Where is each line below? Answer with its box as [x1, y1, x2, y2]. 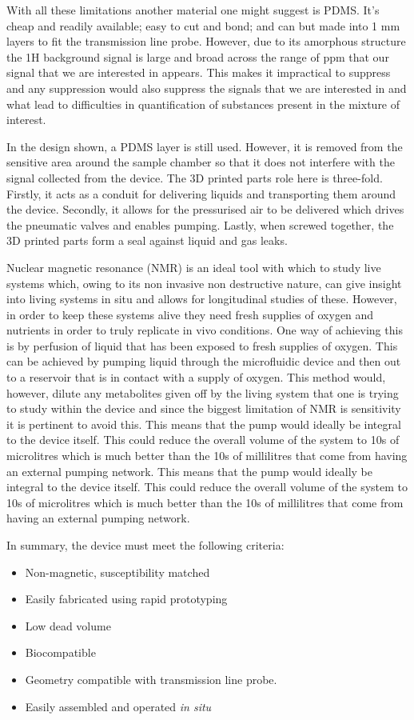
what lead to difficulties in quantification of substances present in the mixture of [6, 95, 400, 112]
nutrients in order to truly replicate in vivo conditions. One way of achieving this [6, 322, 403, 338]
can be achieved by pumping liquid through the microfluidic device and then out [6, 353, 401, 370]
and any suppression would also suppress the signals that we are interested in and [6, 79, 407, 96]
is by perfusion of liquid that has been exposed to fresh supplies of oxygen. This [6, 337, 398, 354]
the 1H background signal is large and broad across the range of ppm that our [6, 48, 389, 65]
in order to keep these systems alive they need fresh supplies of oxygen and [6, 306, 374, 322]
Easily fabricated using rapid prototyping [25, 590, 228, 607]
